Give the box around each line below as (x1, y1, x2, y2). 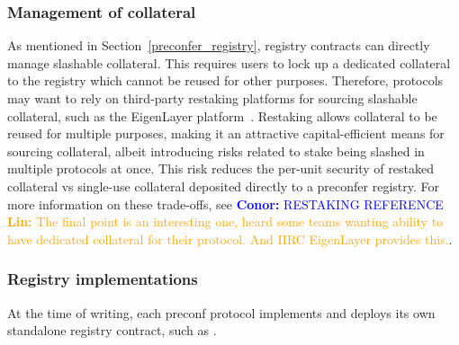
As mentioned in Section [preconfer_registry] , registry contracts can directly (7, 36, 430, 55)
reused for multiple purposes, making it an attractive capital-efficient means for (7, 124, 445, 143)
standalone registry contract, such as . (7, 321, 217, 340)
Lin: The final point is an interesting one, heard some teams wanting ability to (7, 212, 444, 231)
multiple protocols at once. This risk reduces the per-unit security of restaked (7, 159, 434, 178)
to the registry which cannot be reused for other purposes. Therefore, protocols (7, 71, 444, 90)
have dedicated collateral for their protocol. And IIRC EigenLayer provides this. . (7, 229, 453, 248)
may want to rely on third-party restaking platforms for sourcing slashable (7, 89, 418, 107)
